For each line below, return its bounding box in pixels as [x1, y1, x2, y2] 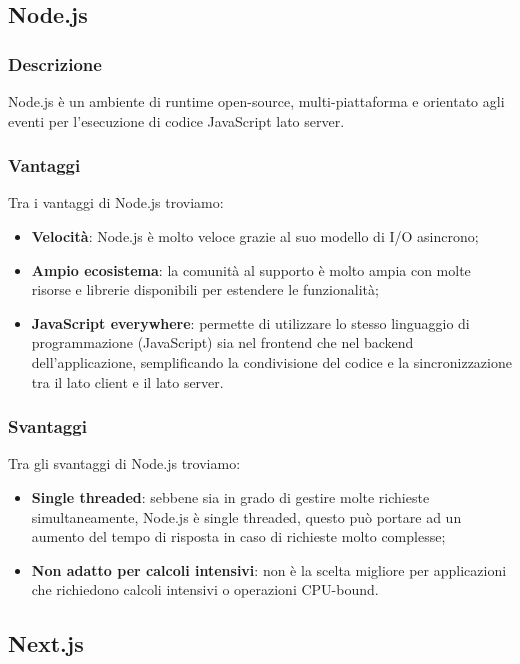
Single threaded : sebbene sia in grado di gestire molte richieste [31, 486, 430, 507]
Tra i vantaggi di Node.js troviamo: [8, 192, 224, 213]
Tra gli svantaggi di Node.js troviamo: [8, 453, 241, 474]
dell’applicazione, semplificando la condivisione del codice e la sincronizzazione [31, 351, 512, 372]
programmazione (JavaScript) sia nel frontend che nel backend [31, 332, 414, 353]
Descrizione [8, 51, 102, 76]
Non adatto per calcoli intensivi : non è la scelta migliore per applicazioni [31, 559, 507, 580]
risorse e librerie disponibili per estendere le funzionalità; [31, 279, 379, 300]
